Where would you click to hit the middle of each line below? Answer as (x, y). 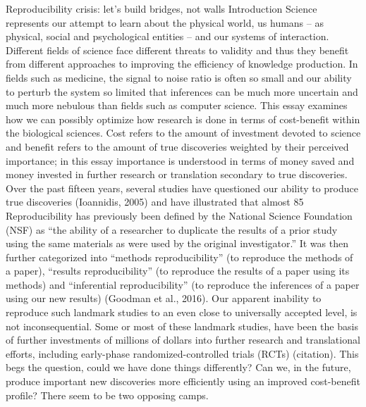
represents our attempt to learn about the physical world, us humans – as (165, 22)
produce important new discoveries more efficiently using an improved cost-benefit (183, 381)
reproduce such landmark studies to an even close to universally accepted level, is (182, 312)
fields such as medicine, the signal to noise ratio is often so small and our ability (179, 77)
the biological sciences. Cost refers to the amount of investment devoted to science (183, 133)
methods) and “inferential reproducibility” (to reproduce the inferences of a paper (183, 284)
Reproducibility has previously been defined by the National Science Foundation (179, 215)
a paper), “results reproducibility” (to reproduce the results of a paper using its (178, 271)
